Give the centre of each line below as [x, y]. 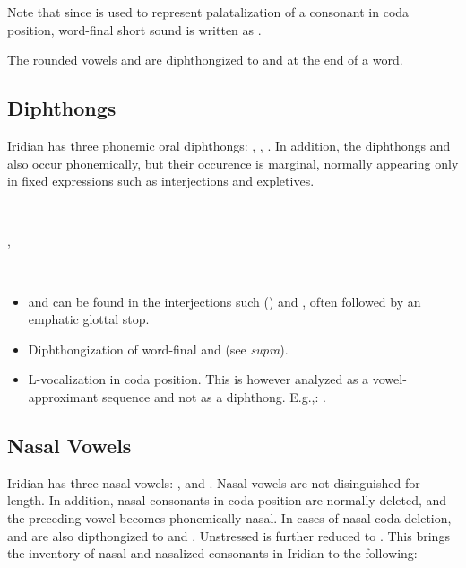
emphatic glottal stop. [89, 319]
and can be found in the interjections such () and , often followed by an [224, 301]
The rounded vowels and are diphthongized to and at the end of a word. [205, 60]
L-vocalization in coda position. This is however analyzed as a [198, 379]
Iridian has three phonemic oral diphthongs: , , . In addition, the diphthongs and [229, 145]
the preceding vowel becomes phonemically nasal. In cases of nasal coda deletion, [229, 517]
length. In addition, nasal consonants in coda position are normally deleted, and [227, 500]
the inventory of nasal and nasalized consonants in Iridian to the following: [212, 553]
